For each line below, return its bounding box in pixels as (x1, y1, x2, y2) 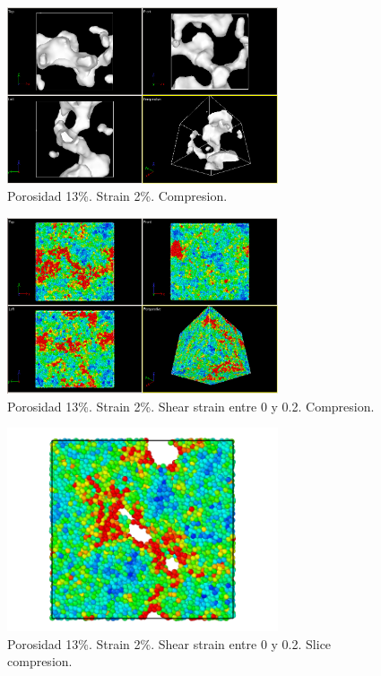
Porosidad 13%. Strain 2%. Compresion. (7, 186, 228, 205)
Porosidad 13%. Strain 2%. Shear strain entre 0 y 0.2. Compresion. (7, 396, 375, 415)
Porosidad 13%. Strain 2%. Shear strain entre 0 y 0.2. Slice (7, 634, 332, 653)
